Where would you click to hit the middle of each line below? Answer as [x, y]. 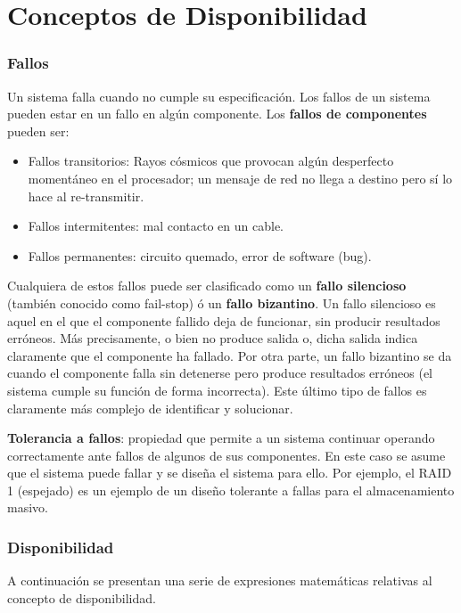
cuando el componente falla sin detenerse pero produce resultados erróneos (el [220, 373]
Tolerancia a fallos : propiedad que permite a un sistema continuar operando [221, 438]
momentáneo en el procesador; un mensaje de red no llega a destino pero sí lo [240, 178]
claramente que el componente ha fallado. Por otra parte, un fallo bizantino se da [230, 355]
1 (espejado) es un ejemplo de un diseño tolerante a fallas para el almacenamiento [231, 490]
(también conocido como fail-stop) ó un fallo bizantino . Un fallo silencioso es [222, 302]
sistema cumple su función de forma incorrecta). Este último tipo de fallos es [217, 390]
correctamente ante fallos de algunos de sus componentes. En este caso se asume [226, 455]
